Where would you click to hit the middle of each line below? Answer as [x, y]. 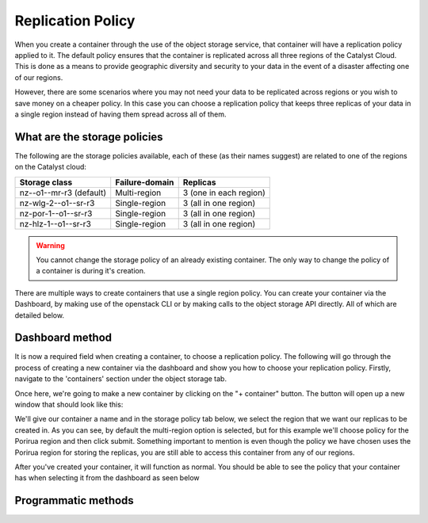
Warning [50, 245]
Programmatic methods [74, 500]
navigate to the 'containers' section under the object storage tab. [121, 379]
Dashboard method [63, 338]
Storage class [46, 182]
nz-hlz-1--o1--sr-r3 [55, 223]
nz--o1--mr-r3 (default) [63, 193]
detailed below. [40, 315]
